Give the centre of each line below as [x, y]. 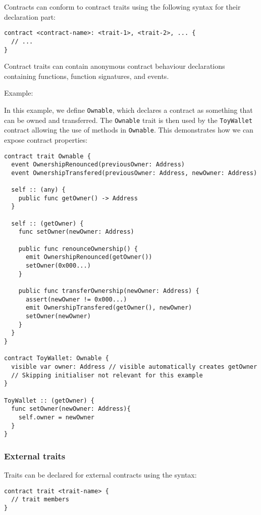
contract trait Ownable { [47, 156]
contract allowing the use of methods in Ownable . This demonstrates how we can [129, 130]
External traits [35, 456]
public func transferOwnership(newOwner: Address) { [109, 291]
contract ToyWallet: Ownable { [57, 358]
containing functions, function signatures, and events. [87, 76]
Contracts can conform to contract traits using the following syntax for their [122, 7]
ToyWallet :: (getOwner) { [49, 400]
